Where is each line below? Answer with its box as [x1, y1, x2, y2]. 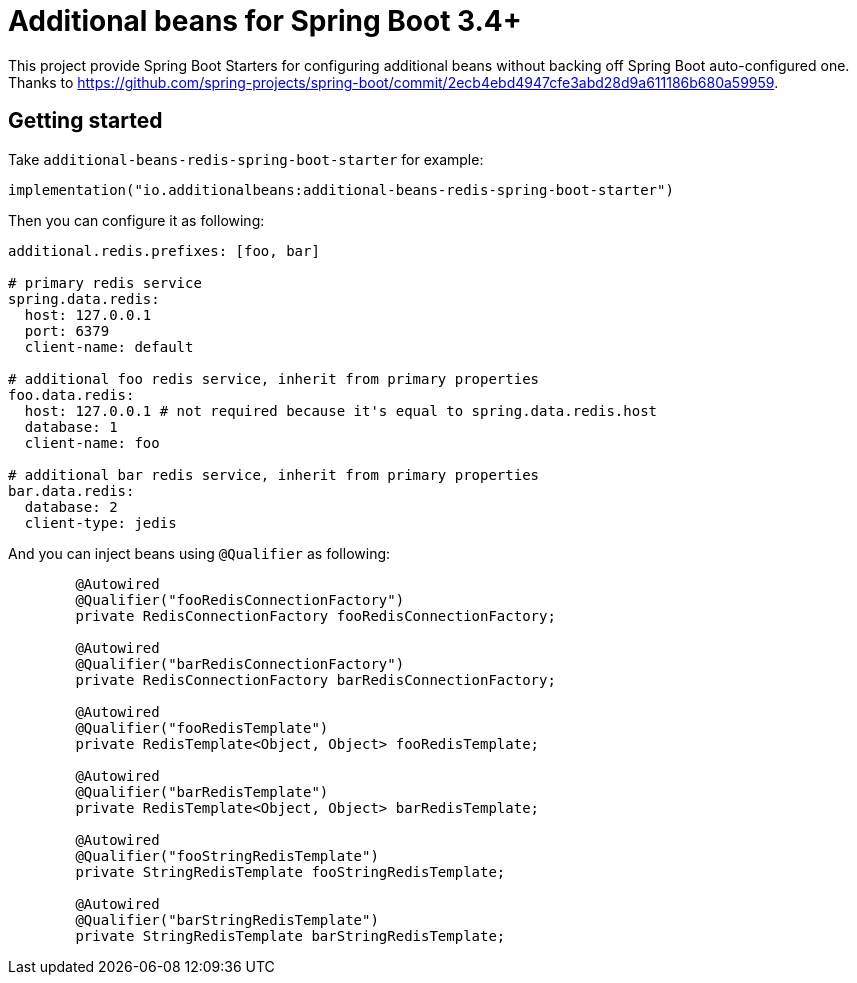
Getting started [8, 108, 163, 134]
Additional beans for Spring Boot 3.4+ [8, 4, 522, 38]
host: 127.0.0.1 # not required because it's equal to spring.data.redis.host [24, 402, 658, 419]
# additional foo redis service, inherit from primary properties [8, 370, 540, 387]
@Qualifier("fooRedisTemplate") [75, 719, 329, 736]
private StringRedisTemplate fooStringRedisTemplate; [75, 863, 506, 880]
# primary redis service [8, 274, 202, 291]
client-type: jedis [24, 514, 177, 531]
